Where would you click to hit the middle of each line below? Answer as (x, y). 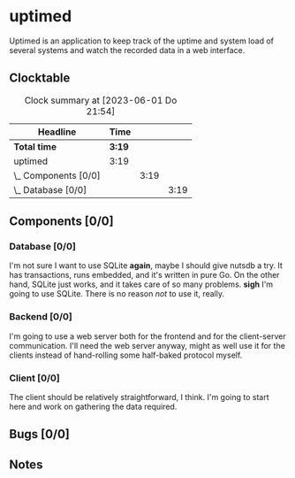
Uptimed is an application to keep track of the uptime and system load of (141, 41)
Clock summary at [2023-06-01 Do (101, 100)
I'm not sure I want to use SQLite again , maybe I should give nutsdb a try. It (146, 266)
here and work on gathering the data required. (93, 407)
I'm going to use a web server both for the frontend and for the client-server (147, 336)
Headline (57, 132)
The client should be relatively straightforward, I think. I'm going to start (139, 397)
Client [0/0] (34, 378)
